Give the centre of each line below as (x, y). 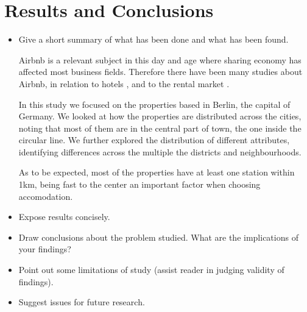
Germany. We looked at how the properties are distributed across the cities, (160, 116)
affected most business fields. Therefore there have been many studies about (161, 72)
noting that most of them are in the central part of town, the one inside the (160, 128)
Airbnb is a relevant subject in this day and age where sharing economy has (160, 59)
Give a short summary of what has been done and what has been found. (153, 39)
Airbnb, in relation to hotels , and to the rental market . (124, 83)
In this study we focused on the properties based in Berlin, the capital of (154, 104)
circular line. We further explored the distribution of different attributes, (154, 140)
